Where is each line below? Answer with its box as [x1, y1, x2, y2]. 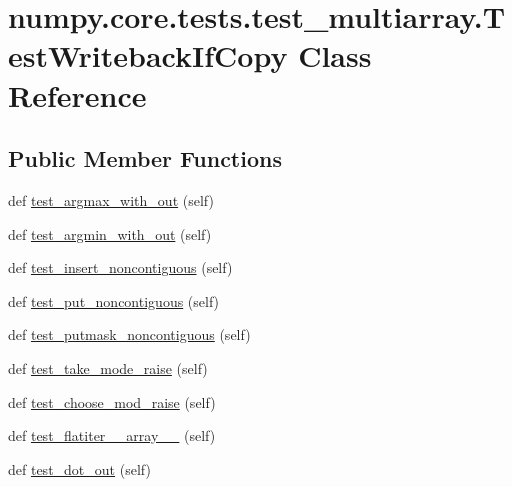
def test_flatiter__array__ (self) [8, 425, 216, 446]
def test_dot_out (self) [8, 458, 151, 479]
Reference [8, 74, 147, 115]
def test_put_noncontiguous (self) [8, 290, 220, 311]
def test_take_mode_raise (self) [8, 357, 208, 378]
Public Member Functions [8, 143, 282, 174]
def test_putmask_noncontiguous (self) [8, 324, 251, 345]
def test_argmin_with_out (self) [8, 223, 212, 244]
